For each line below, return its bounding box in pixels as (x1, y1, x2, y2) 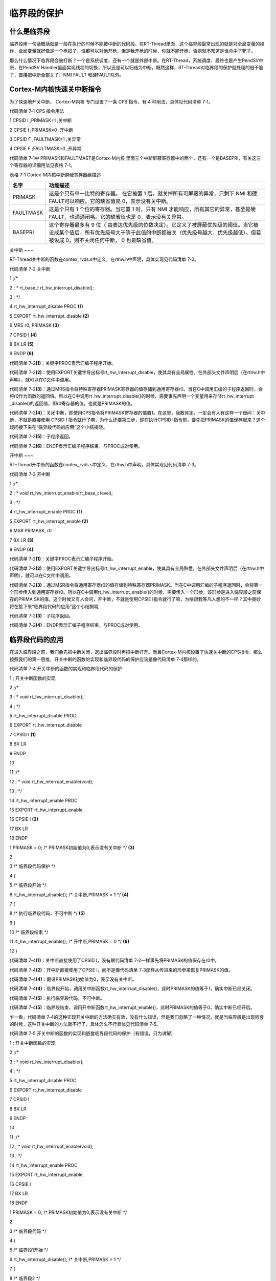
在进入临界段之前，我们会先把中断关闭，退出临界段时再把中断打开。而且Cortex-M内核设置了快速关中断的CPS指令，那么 (9, 649, 263, 655)
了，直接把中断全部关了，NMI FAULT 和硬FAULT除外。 (9, 72, 124, 78)
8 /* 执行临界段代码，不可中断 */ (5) (9, 910, 85, 917)
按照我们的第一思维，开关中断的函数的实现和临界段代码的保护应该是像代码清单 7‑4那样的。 (9, 656, 201, 662)
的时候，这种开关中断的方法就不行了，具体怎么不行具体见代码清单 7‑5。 (9, 1021, 161, 1027)
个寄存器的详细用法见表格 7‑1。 (9, 162, 75, 169)
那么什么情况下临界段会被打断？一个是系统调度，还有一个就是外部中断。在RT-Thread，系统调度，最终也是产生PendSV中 (9, 57, 264, 64)
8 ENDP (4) (9, 546, 34, 552)
